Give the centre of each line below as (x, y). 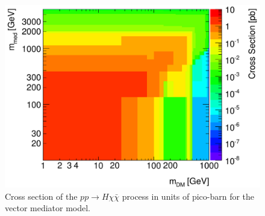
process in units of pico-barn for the (188, 196)
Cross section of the (41, 196)
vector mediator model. (48, 208)
